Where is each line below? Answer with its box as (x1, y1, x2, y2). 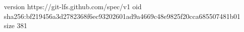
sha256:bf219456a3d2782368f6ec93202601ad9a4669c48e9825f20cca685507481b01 (4, 11, 241, 21)
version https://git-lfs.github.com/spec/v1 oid (4, 1, 142, 11)
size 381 (4, 20, 27, 31)
